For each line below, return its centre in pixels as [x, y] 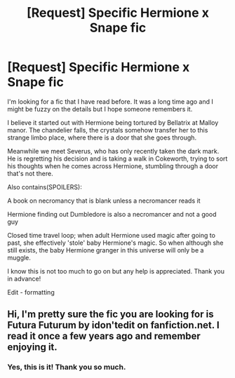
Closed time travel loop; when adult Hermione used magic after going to [112, 235]
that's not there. [31, 173]
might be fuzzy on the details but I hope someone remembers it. [100, 109]
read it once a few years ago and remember [104, 336]
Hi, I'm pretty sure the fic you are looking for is [110, 315]
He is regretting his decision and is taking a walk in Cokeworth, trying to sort [117, 158]
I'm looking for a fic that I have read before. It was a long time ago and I [110, 101]
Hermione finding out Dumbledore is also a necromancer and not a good [112, 214]
